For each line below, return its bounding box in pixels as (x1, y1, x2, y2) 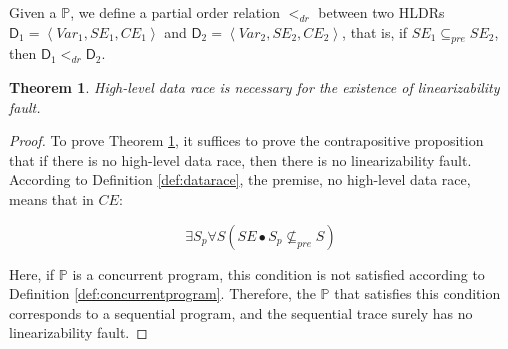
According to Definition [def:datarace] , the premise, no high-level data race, (9, 169, 471, 190)
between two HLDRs (318, 2, 445, 22)
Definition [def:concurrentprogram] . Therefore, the (9, 283, 316, 304)
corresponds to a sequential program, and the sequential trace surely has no (9, 302, 473, 323)
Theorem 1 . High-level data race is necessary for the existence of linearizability (9, 76, 500, 97)
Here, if (9, 263, 55, 284)
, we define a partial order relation (70, 2, 280, 22)
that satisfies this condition (334, 283, 501, 304)
